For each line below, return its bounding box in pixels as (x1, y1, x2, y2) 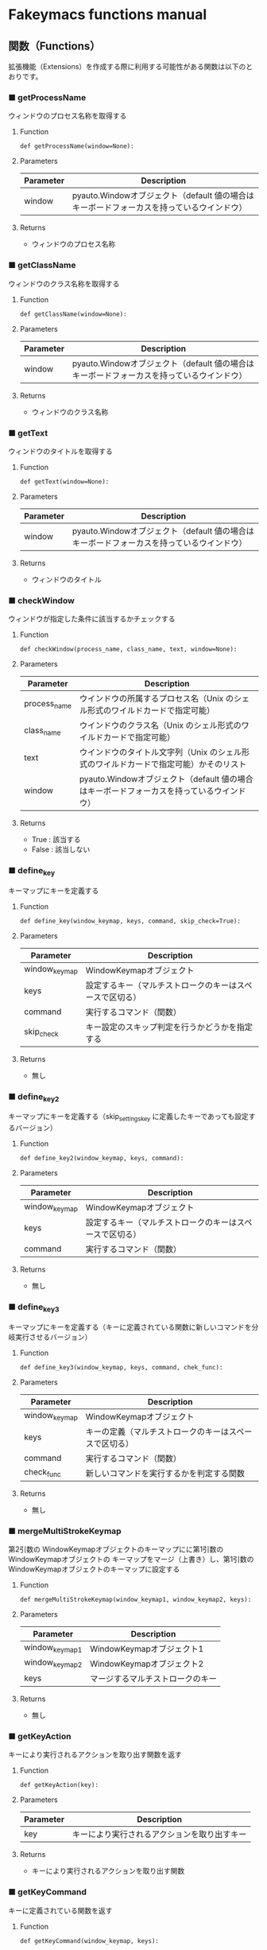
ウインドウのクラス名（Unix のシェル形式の (79, 720, 242, 731)
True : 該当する (31, 835, 81, 845)
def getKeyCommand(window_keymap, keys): (19, 1936, 159, 1945)
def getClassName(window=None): (19, 310, 127, 318)
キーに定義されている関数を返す (8, 1905, 113, 1915)
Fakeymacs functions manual (8, 6, 207, 24)
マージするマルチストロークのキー (90, 1672, 217, 1684)
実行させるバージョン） (14, 1332, 92, 1342)
